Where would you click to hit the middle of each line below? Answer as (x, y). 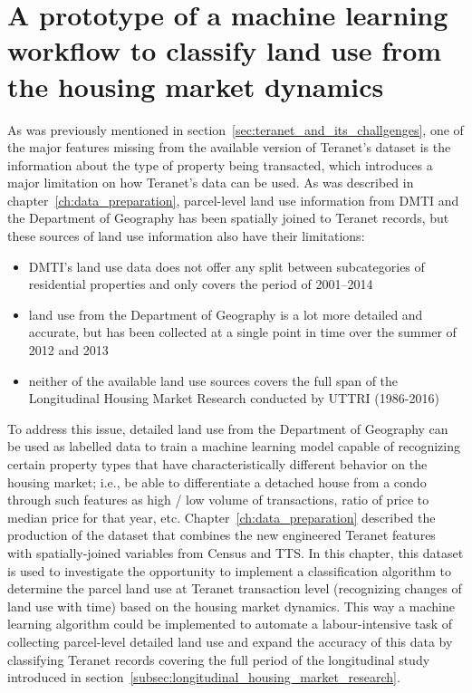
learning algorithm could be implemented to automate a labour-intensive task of (230, 624)
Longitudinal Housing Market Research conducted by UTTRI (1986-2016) (234, 398)
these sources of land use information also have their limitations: (186, 236)
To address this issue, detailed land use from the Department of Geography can (228, 428)
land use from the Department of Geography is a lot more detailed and (226, 314)
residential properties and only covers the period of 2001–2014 (201, 284)
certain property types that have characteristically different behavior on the (217, 464)
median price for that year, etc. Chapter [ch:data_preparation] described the (222, 517)
